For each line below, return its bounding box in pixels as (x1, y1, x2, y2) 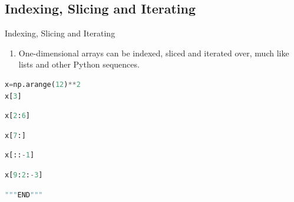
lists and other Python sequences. (18, 58, 140, 70)
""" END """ (5, 190, 43, 199)
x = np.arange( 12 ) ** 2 (5, 80, 81, 89)
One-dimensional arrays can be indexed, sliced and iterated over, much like (18, 46, 289, 59)
